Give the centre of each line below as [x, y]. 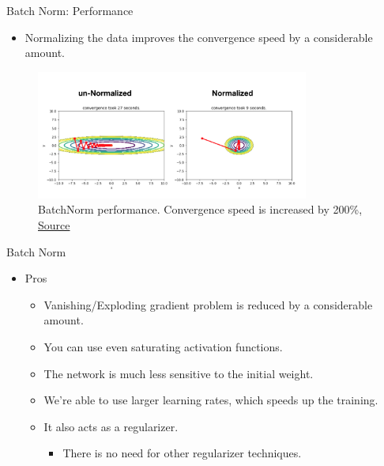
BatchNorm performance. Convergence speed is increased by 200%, [200, 209]
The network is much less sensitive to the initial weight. [179, 373]
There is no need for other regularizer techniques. [182, 453]
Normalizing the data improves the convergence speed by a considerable [199, 37]
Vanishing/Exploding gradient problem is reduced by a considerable [208, 304]
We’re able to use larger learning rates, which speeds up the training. [211, 400]
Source [54, 224]
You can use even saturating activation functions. [163, 346]
